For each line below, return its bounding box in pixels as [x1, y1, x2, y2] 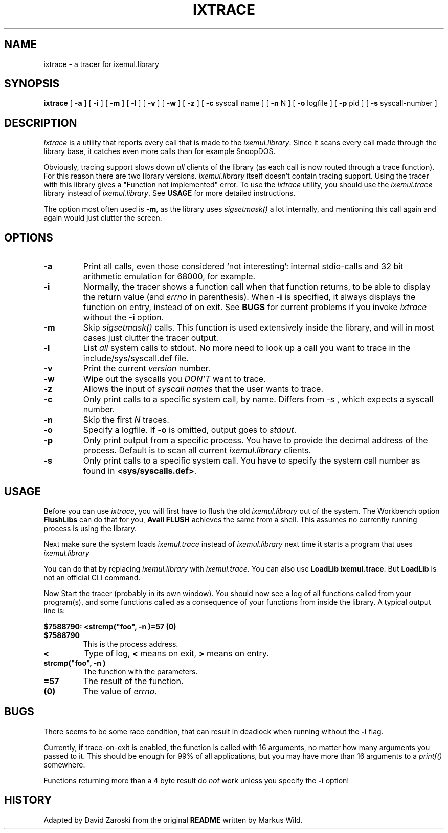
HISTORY [4, 794, 52, 807]
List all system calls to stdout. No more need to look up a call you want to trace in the [83, 343, 411, 354]
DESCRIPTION [4, 116, 77, 129]
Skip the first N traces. [83, 414, 169, 425]
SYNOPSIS [4, 77, 60, 91]
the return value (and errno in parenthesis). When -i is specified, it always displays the [83, 292, 416, 302]
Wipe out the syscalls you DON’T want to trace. [83, 374, 266, 384]
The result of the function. [83, 675, 184, 686]
